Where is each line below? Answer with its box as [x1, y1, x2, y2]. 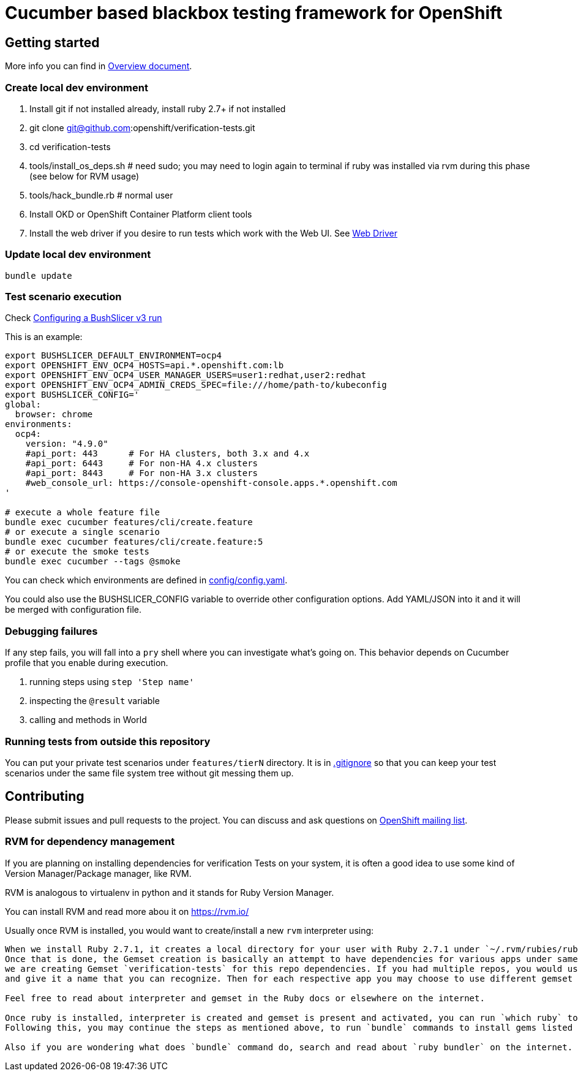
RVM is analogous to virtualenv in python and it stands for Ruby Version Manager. [5, 887, 334, 898]
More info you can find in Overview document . [5, 61, 192, 72]
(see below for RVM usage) [29, 170, 140, 181]
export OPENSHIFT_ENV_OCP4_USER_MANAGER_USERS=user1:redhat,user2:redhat [5, 370, 367, 381]
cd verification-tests [29, 141, 111, 152]
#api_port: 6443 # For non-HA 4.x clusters [25, 458, 258, 469]
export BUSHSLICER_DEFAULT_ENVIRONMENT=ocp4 [5, 350, 222, 361]
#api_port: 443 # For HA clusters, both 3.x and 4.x [25, 449, 310, 459]
